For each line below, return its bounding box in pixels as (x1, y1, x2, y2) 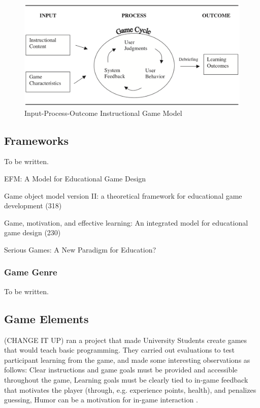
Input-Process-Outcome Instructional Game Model (24, 107, 182, 118)
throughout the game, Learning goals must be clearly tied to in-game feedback (4, 374, 248, 385)
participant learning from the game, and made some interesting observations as (4, 354, 250, 365)
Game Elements (4, 310, 89, 326)
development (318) (4, 200, 62, 211)
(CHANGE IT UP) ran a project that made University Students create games (4, 334, 247, 345)
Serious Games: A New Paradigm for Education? (4, 244, 156, 255)
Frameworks (4, 132, 69, 148)
